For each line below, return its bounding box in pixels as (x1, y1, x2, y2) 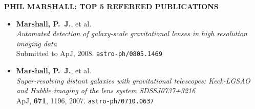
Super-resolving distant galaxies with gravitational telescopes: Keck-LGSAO (16, 75, 250, 86)
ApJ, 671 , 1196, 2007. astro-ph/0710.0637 (16, 95, 154, 105)
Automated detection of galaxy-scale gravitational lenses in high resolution (16, 28, 247, 39)
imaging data (16, 38, 57, 48)
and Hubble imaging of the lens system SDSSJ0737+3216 (16, 85, 196, 96)
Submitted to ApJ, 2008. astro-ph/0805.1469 (16, 48, 162, 59)
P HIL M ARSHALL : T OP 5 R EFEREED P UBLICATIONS (4, 1, 219, 11)
